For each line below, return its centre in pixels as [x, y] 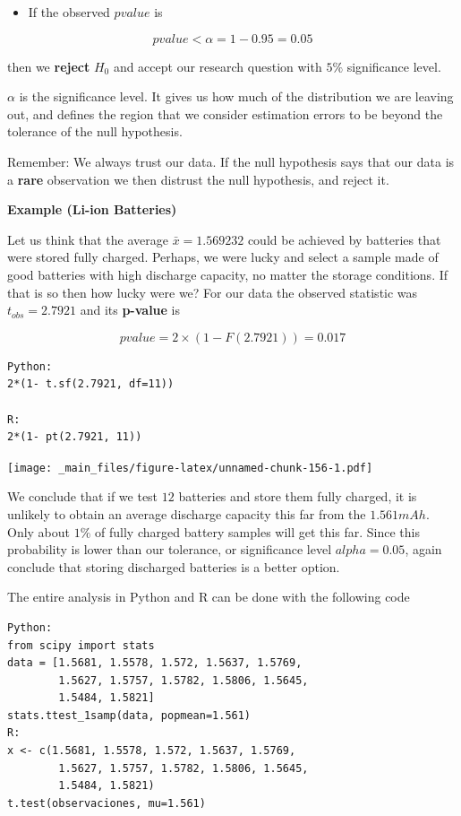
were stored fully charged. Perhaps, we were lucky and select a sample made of [223, 257]
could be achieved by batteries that [344, 239]
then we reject [49, 66]
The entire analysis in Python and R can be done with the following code [209, 597]
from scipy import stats [81, 645]
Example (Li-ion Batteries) [92, 209]
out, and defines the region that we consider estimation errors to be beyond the [225, 113]
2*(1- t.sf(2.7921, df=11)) [91, 384]
